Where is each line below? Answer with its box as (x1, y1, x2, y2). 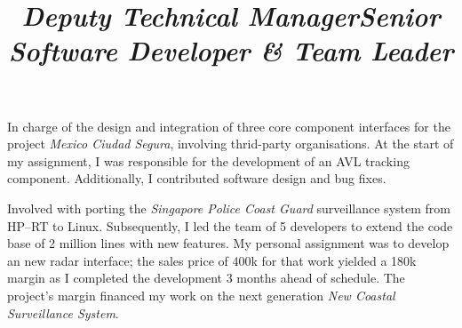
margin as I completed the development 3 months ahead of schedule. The (7, 268, 405, 287)
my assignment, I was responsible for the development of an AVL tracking (7, 151, 410, 170)
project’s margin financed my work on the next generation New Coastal (7, 285, 395, 304)
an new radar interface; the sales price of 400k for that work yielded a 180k (7, 251, 417, 269)
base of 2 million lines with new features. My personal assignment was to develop (7, 234, 450, 252)
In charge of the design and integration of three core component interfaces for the (7, 116, 450, 135)
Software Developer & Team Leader (8, 32, 454, 69)
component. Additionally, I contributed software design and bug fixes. (7, 169, 386, 188)
